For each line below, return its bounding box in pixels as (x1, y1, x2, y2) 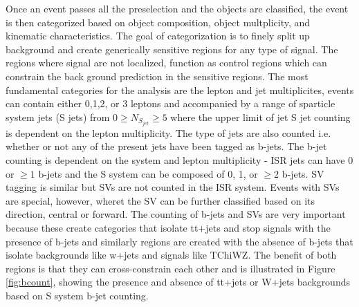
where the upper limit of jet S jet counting (170, 109, 351, 124)
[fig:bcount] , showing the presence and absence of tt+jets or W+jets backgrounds (6, 275, 350, 289)
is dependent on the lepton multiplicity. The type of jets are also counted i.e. (6, 125, 331, 140)
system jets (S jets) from (6, 109, 110, 124)
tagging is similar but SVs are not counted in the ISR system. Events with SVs (6, 180, 340, 194)
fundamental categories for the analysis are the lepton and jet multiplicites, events (6, 82, 354, 97)
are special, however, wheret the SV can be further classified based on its (6, 193, 315, 207)
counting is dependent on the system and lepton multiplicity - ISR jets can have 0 (6, 153, 353, 167)
